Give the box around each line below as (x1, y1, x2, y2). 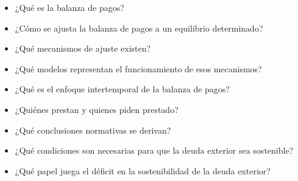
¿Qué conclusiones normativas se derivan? (15, 123, 171, 136)
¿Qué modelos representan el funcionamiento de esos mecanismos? (15, 62, 262, 75)
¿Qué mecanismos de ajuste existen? (15, 42, 151, 55)
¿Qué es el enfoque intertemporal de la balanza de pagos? (15, 83, 230, 95)
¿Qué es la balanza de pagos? (15, 1, 124, 13)
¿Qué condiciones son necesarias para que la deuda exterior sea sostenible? (15, 144, 294, 157)
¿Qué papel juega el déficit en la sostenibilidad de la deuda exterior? (15, 164, 271, 177)
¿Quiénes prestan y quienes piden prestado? (15, 103, 179, 115)
